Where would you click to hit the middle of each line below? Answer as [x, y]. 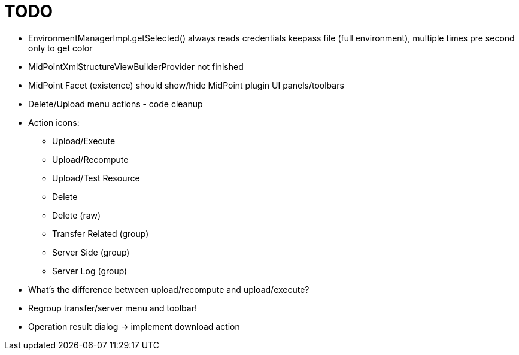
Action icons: [54, 122]
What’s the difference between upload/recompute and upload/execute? [169, 289]
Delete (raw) [77, 215]
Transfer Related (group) [101, 233]
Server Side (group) [91, 252]
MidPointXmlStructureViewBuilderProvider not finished [136, 66]
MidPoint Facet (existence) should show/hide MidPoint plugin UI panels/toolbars [186, 85]
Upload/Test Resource [96, 178]
